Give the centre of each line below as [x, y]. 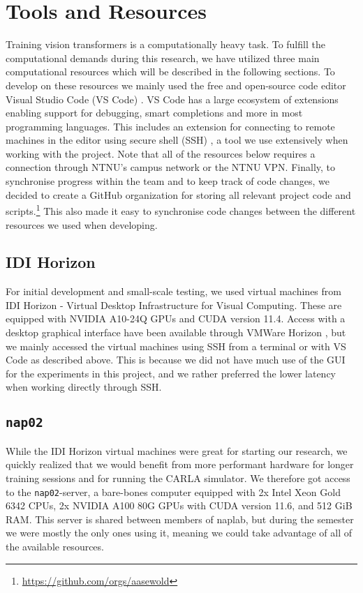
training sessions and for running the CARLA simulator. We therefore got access [178, 478]
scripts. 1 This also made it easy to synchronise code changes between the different [181, 210]
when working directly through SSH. [84, 387]
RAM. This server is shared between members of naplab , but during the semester [180, 519]
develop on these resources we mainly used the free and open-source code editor [176, 85]
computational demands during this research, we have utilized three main [163, 58]
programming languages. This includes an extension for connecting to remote [170, 126]
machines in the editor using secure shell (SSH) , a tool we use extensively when [177, 140]
